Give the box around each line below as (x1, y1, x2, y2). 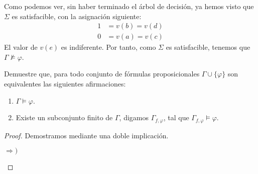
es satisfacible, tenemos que (166, 42, 250, 52)
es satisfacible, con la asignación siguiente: (12, 11, 142, 21)
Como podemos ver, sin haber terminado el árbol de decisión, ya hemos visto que (4, 1, 254, 11)
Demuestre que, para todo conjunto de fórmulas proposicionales (4, 68, 200, 79)
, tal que (163, 112, 189, 123)
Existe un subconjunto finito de (16, 112, 113, 123)
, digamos (119, 112, 149, 123)
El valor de (4, 42, 38, 52)
